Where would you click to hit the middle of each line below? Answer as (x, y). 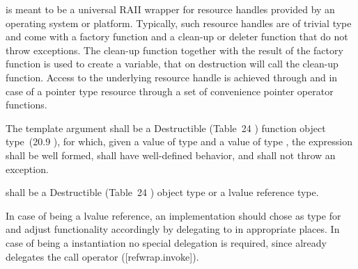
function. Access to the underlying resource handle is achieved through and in (172, 77)
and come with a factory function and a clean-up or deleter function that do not (177, 36)
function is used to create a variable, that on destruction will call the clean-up (172, 64)
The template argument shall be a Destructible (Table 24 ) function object (166, 128)
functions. (26, 105)
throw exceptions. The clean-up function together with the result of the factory (174, 50)
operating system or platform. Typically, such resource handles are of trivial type (179, 23)
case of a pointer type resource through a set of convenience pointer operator (170, 91)
